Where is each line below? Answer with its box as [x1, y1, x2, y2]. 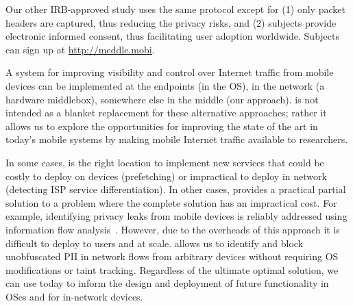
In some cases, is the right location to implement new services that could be [5, 155, 324, 169]
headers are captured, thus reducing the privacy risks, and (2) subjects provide [5, 15, 337, 29]
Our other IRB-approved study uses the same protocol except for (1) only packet [5, 2, 345, 16]
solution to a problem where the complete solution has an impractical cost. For [5, 195, 337, 209]
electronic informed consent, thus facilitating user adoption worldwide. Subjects [5, 29, 340, 43]
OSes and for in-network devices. [5, 289, 143, 303]
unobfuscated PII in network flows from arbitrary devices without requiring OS [5, 249, 339, 264]
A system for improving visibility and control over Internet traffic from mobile [5, 65, 334, 79]
